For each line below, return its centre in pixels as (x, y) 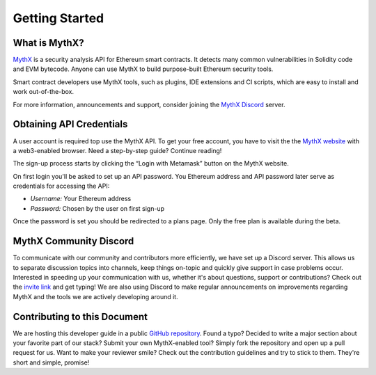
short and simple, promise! (51, 362)
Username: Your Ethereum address (81, 199)
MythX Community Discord (73, 241)
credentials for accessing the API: (61, 186)
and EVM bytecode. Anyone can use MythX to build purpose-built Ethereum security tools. (143, 69)
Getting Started (58, 18)
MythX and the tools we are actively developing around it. (95, 296)
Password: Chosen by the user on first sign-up (97, 208)
